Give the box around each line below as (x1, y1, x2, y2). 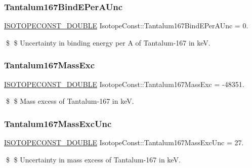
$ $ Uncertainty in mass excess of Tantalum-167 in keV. (6, 154, 181, 164)
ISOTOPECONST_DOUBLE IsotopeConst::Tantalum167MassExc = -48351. (4, 78, 244, 89)
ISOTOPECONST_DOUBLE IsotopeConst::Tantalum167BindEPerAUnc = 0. (4, 20, 248, 31)
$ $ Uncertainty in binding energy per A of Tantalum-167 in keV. (6, 37, 211, 48)
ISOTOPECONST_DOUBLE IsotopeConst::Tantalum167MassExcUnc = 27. (4, 137, 244, 148)
